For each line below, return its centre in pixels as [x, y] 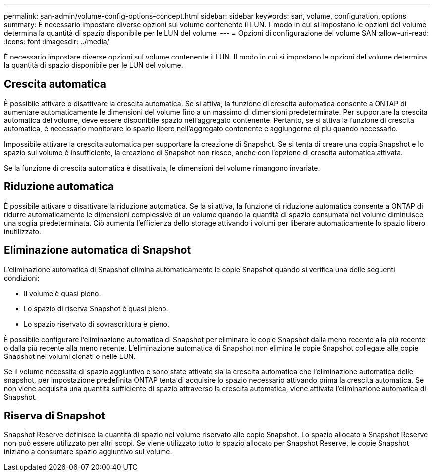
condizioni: [22, 278]
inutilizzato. [23, 231]
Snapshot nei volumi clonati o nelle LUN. [70, 356]
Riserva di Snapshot [54, 416]
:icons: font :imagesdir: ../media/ [57, 41]
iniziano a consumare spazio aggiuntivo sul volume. [88, 452]
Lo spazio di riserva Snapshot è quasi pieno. [96, 308]
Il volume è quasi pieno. [62, 293]
